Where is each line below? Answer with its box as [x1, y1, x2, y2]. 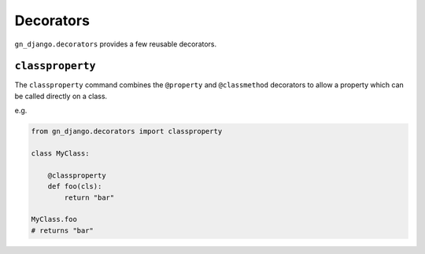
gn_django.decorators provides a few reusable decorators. [14, 39, 217, 49]
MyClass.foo [31, 215, 78, 224]
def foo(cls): [47, 182, 102, 191]
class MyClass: [31, 149, 90, 157]
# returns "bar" [31, 226, 94, 235]
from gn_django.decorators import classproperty [31, 127, 223, 136]
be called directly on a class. [14, 91, 108, 101]
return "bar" [64, 193, 115, 202]
